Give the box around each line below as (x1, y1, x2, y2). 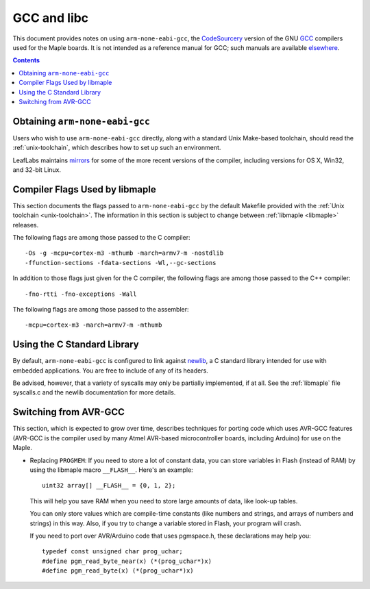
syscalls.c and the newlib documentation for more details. (12, 388, 176, 397)
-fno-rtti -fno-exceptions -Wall (25, 290, 137, 298)
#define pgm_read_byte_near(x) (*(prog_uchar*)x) (42, 557, 212, 565)
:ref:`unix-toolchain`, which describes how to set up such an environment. (12, 144, 221, 152)
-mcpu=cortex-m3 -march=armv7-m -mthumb (25, 321, 162, 329)
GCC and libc (12, 10, 89, 25)
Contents (12, 56, 40, 64)
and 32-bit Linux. (12, 165, 62, 174)
